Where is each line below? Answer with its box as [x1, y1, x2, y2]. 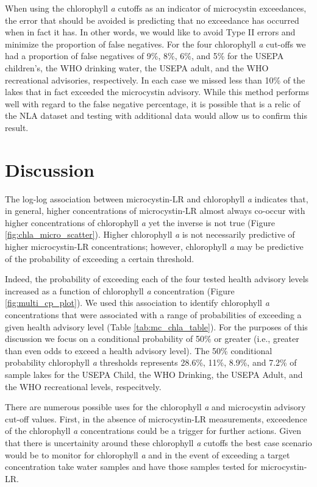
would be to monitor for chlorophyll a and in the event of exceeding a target [5, 448, 290, 461]
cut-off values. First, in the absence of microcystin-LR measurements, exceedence [5, 412, 307, 425]
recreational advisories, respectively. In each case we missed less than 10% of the [5, 73, 305, 86]
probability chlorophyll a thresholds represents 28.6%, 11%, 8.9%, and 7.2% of [5, 356, 297, 369]
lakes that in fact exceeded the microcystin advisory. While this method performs [5, 85, 309, 98]
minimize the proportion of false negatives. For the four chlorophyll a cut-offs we [5, 37, 306, 50]
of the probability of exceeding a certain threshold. [5, 252, 194, 265]
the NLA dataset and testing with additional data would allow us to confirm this [5, 109, 308, 122]
